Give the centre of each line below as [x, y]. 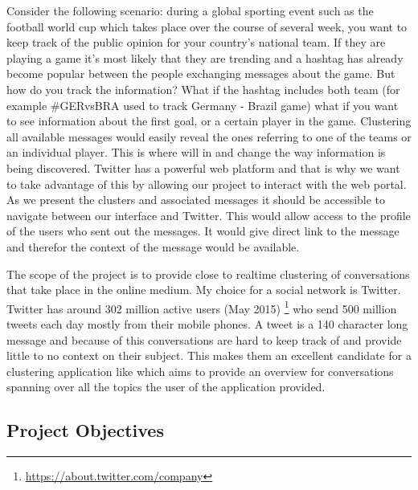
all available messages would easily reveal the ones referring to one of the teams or [209, 136]
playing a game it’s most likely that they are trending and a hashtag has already [205, 57]
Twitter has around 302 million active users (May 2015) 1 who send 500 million [202, 307]
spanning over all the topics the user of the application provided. [166, 387]
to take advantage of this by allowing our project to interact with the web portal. [207, 184]
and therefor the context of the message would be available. [153, 246]
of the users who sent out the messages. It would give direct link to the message [203, 231]
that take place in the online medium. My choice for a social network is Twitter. [204, 290]
